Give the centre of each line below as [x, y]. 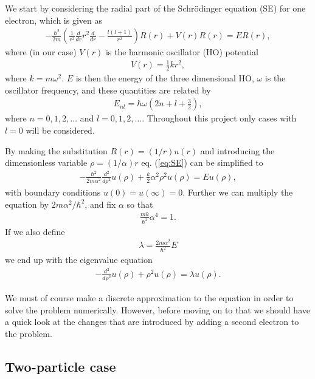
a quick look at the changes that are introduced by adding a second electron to [152, 322]
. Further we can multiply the [238, 192]
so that [140, 204]
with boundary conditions [53, 192]
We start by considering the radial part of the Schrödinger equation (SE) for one [155, 8]
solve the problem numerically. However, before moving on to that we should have [157, 309]
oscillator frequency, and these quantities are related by [108, 90]
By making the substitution [56, 150]
